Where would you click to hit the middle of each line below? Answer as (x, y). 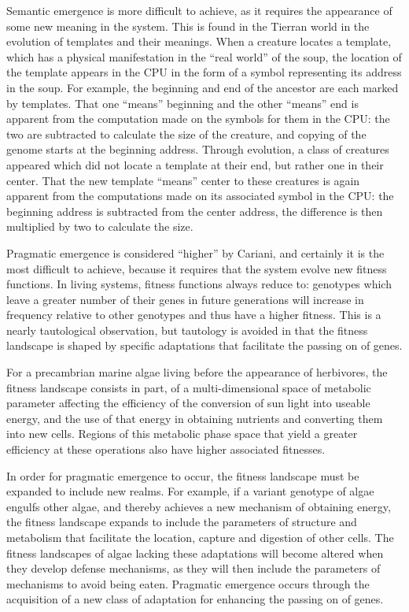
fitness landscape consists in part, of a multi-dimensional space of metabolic (189, 387)
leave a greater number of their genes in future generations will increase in (185, 299)
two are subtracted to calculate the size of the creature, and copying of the (186, 134)
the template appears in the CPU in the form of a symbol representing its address (204, 72)
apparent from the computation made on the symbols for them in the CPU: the (198, 119)
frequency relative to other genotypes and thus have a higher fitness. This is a (194, 315)
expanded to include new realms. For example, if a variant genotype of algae (190, 491)
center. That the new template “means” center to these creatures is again (183, 180)
